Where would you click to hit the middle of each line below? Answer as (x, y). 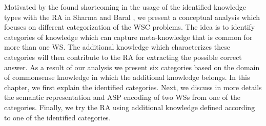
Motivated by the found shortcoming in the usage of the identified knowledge (125, 7)
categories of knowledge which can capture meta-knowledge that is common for (128, 37)
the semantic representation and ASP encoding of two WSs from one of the (122, 97)
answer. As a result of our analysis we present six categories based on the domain (132, 67)
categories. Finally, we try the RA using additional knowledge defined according (130, 107)
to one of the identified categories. (57, 117)
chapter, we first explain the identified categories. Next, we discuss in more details (133, 87)
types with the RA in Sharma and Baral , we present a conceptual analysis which (132, 17)
